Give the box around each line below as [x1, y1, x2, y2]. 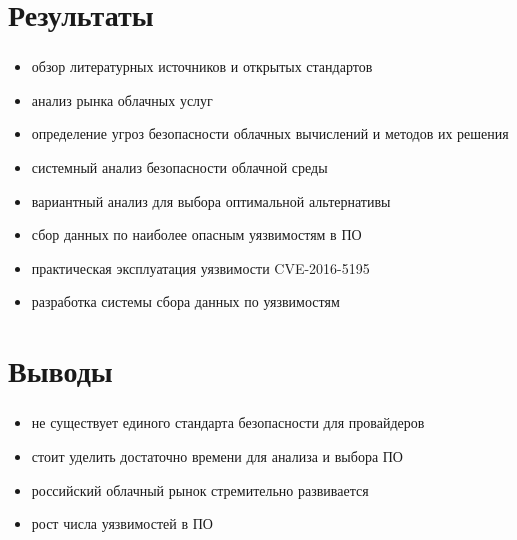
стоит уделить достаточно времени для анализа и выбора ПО [31, 445, 403, 466]
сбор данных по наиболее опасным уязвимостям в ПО [31, 224, 362, 245]
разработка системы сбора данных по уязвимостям [31, 291, 340, 312]
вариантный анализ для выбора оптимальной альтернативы [31, 190, 391, 211]
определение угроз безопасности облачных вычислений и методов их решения [31, 123, 509, 144]
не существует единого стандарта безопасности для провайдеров [31, 412, 425, 433]
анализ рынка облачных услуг [31, 89, 213, 110]
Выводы [8, 350, 113, 391]
